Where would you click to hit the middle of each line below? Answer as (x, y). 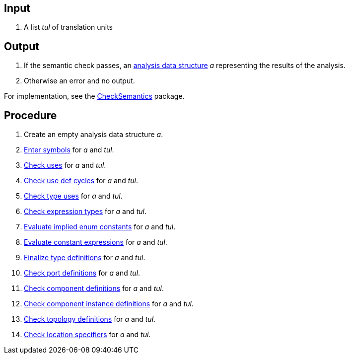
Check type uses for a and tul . (73, 196)
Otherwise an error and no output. (79, 81)
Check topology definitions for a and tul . (90, 319)
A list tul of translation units (69, 27)
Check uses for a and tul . (65, 165)
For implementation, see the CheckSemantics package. (94, 96)
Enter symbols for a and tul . (69, 150)
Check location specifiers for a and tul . (87, 335)
